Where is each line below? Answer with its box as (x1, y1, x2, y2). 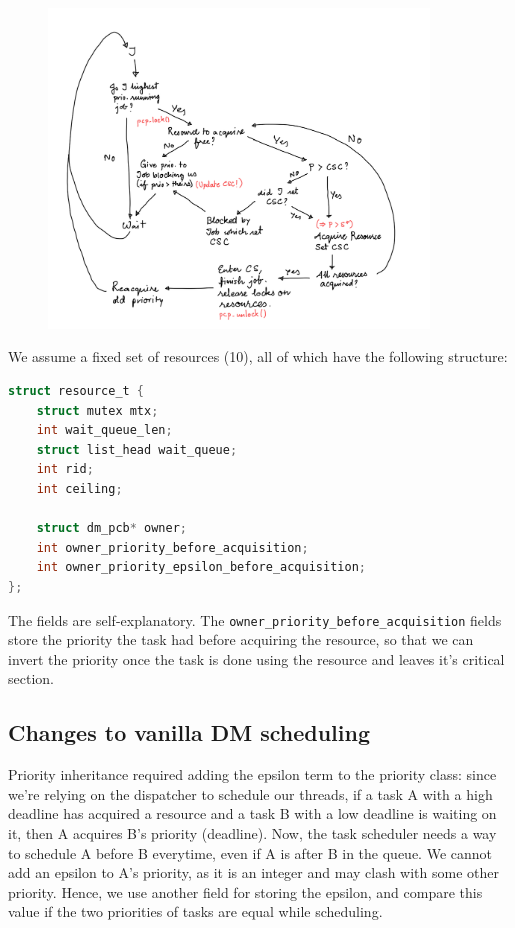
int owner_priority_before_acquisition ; (36, 540, 309, 555)
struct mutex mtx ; (36, 403, 159, 418)
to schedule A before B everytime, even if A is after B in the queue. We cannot (8, 842, 492, 863)
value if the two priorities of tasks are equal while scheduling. (8, 901, 383, 922)
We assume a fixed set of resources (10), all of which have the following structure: (8, 346, 508, 367)
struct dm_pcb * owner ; (36, 521, 188, 536)
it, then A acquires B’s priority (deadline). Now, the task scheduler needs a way (8, 822, 497, 843)
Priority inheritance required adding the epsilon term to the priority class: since (8, 764, 497, 785)
